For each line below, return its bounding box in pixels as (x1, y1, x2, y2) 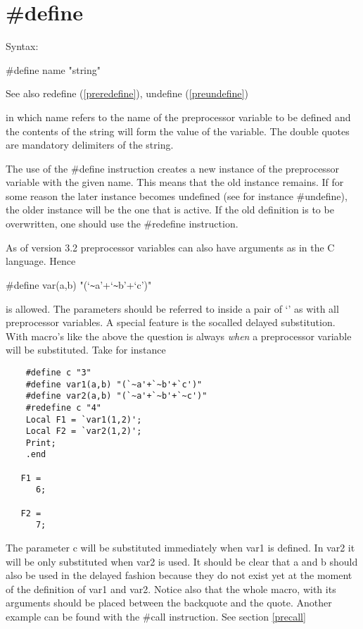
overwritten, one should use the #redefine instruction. (6, 216, 238, 231)
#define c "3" (25, 367, 91, 378)
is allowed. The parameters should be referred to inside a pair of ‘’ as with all (6, 301, 339, 316)
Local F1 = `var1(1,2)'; (25, 414, 142, 425)
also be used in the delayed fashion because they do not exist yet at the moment (6, 568, 352, 583)
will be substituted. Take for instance (6, 342, 166, 357)
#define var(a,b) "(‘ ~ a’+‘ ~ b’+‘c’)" (6, 277, 152, 292)
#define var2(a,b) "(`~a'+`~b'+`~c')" (25, 391, 208, 401)
